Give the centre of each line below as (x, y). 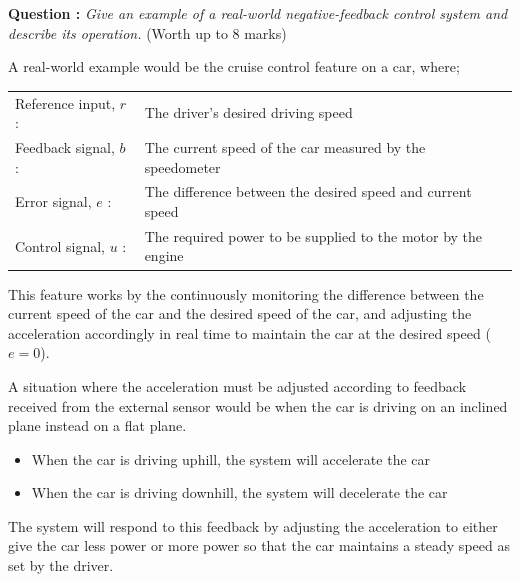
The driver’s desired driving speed (248, 112)
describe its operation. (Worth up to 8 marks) (147, 32)
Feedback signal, (65, 146)
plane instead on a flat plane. (97, 425)
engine (164, 255)
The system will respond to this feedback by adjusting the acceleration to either (253, 525)
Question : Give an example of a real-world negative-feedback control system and (258, 13)
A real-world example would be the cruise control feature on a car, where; (234, 66)
